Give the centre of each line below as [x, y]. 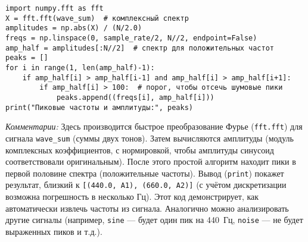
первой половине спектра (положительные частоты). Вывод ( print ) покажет [145, 173]
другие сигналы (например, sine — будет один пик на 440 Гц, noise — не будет [154, 220]
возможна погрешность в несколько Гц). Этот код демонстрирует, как [132, 197]
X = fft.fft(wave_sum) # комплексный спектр [97, 18]
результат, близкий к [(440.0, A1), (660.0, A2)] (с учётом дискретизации [146, 185]
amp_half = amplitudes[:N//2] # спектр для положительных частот [140, 48]
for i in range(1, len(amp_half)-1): [80, 67]
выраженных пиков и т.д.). [54, 231]
